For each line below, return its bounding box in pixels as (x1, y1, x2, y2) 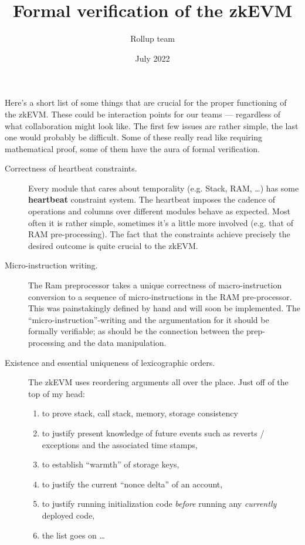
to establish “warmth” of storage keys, (42, 458, 179, 470)
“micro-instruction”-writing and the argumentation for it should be (28, 313, 269, 325)
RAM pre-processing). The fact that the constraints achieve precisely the (28, 228, 290, 240)
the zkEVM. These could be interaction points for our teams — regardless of (5, 107, 281, 120)
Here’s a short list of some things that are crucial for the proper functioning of (5, 96, 287, 109)
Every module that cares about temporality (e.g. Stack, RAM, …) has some (28, 181, 299, 194)
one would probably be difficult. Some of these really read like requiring (5, 131, 262, 143)
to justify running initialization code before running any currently (42, 497, 277, 510)
